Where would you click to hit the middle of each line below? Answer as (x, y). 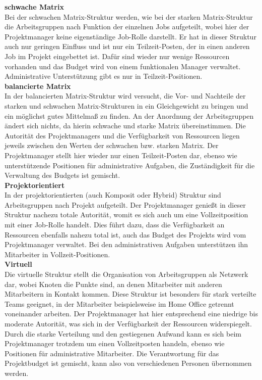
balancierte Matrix (38, 86)
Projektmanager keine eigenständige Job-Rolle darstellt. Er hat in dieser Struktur (130, 36)
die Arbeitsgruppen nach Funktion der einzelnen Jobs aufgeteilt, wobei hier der (127, 27)
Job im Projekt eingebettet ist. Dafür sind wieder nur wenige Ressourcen (117, 56)
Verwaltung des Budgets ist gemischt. (62, 175)
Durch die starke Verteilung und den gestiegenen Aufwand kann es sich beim (123, 333)
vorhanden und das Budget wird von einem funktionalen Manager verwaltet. (123, 66)
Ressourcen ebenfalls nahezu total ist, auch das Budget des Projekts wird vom (125, 234)
